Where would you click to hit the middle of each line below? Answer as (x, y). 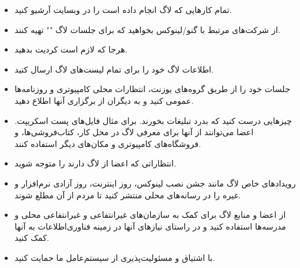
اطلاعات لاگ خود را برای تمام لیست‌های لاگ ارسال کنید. (114, 69)
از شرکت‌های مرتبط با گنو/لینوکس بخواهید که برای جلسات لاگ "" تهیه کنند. (147, 29)
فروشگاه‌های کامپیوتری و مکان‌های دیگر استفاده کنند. (108, 143)
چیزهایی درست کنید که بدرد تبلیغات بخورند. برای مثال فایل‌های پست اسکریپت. (153, 120)
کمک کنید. (32, 238)
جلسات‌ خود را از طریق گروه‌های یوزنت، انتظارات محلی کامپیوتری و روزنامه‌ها (152, 89)
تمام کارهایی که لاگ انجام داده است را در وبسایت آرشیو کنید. (123, 9)
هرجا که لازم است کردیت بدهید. (71, 49)
